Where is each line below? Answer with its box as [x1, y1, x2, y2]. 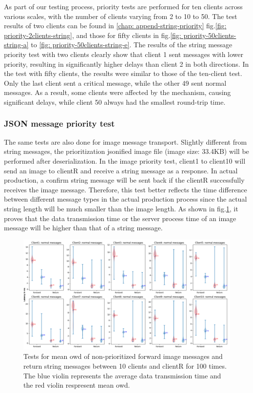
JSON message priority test [4, 117, 115, 130]
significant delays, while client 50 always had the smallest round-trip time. [4, 96, 226, 107]
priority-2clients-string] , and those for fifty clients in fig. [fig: [4, 30, 181, 40]
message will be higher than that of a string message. [4, 223, 163, 233]
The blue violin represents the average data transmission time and [23, 370, 221, 380]
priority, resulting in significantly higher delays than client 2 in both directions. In [4, 58, 249, 69]
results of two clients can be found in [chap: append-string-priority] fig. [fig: [4, 20, 227, 31]
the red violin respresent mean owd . [23, 380, 130, 390]
